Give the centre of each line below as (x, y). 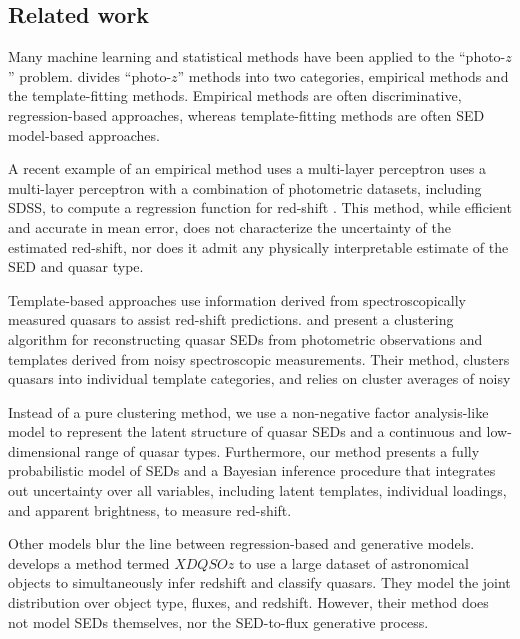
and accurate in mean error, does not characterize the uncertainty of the (229, 226)
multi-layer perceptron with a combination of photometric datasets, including (245, 187)
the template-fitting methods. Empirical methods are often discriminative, (235, 95)
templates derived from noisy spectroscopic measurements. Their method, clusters (259, 358)
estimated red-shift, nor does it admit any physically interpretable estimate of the (258, 246)
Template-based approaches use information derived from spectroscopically (237, 299)
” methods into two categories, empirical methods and (343, 75)
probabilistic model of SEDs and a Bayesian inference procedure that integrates (252, 470)
